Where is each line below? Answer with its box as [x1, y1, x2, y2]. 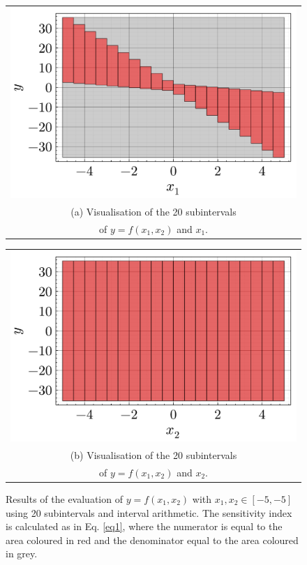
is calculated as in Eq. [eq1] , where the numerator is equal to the [6, 519, 283, 534]
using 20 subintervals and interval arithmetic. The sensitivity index [6, 505, 292, 520]
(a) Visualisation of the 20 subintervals [70, 204, 237, 219]
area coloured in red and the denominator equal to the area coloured [6, 532, 299, 547]
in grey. [6, 546, 38, 561]
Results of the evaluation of [6, 491, 123, 506]
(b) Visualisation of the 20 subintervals [70, 448, 237, 462]
